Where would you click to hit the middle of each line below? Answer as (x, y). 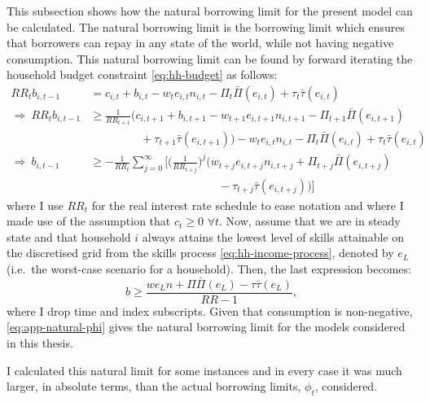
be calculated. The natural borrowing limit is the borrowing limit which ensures (206, 26)
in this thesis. (40, 343)
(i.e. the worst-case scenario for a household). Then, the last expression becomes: (209, 268)
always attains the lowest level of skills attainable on (273, 236)
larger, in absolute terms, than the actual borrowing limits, (154, 386)
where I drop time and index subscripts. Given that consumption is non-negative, (210, 310)
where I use (35, 205)
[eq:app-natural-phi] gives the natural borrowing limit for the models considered (206, 327)
